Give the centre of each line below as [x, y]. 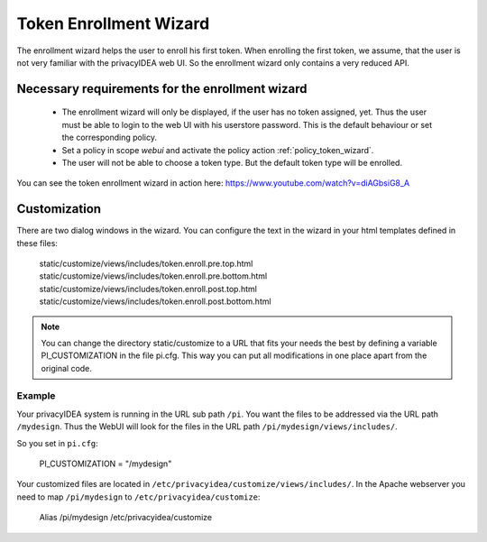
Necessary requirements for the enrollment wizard [162, 89]
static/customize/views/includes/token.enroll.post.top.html [148, 289]
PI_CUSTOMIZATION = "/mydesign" [106, 464]
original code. [66, 368]
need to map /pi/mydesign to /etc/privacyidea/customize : [138, 497]
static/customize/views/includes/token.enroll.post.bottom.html [155, 301]
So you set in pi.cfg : [57, 443]
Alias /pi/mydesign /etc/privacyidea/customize [125, 518]
